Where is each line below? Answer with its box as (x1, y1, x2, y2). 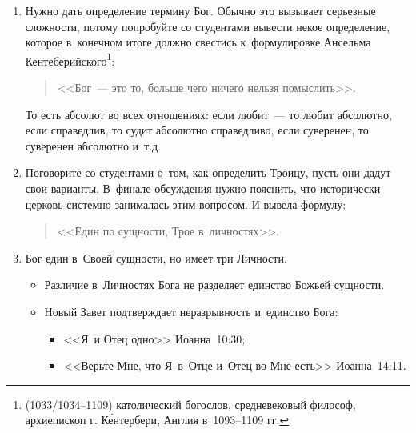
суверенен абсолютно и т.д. (25, 137, 162, 154)
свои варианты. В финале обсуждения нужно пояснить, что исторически (25, 180, 381, 196)
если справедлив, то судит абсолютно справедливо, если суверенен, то (25, 122, 369, 138)
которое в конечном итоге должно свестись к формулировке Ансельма (25, 34, 371, 50)
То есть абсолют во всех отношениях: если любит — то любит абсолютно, (25, 106, 392, 122)
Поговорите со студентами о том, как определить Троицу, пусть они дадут (25, 164, 391, 181)
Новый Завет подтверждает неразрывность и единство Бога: (44, 303, 338, 319)
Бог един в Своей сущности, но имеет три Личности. (25, 249, 287, 266)
